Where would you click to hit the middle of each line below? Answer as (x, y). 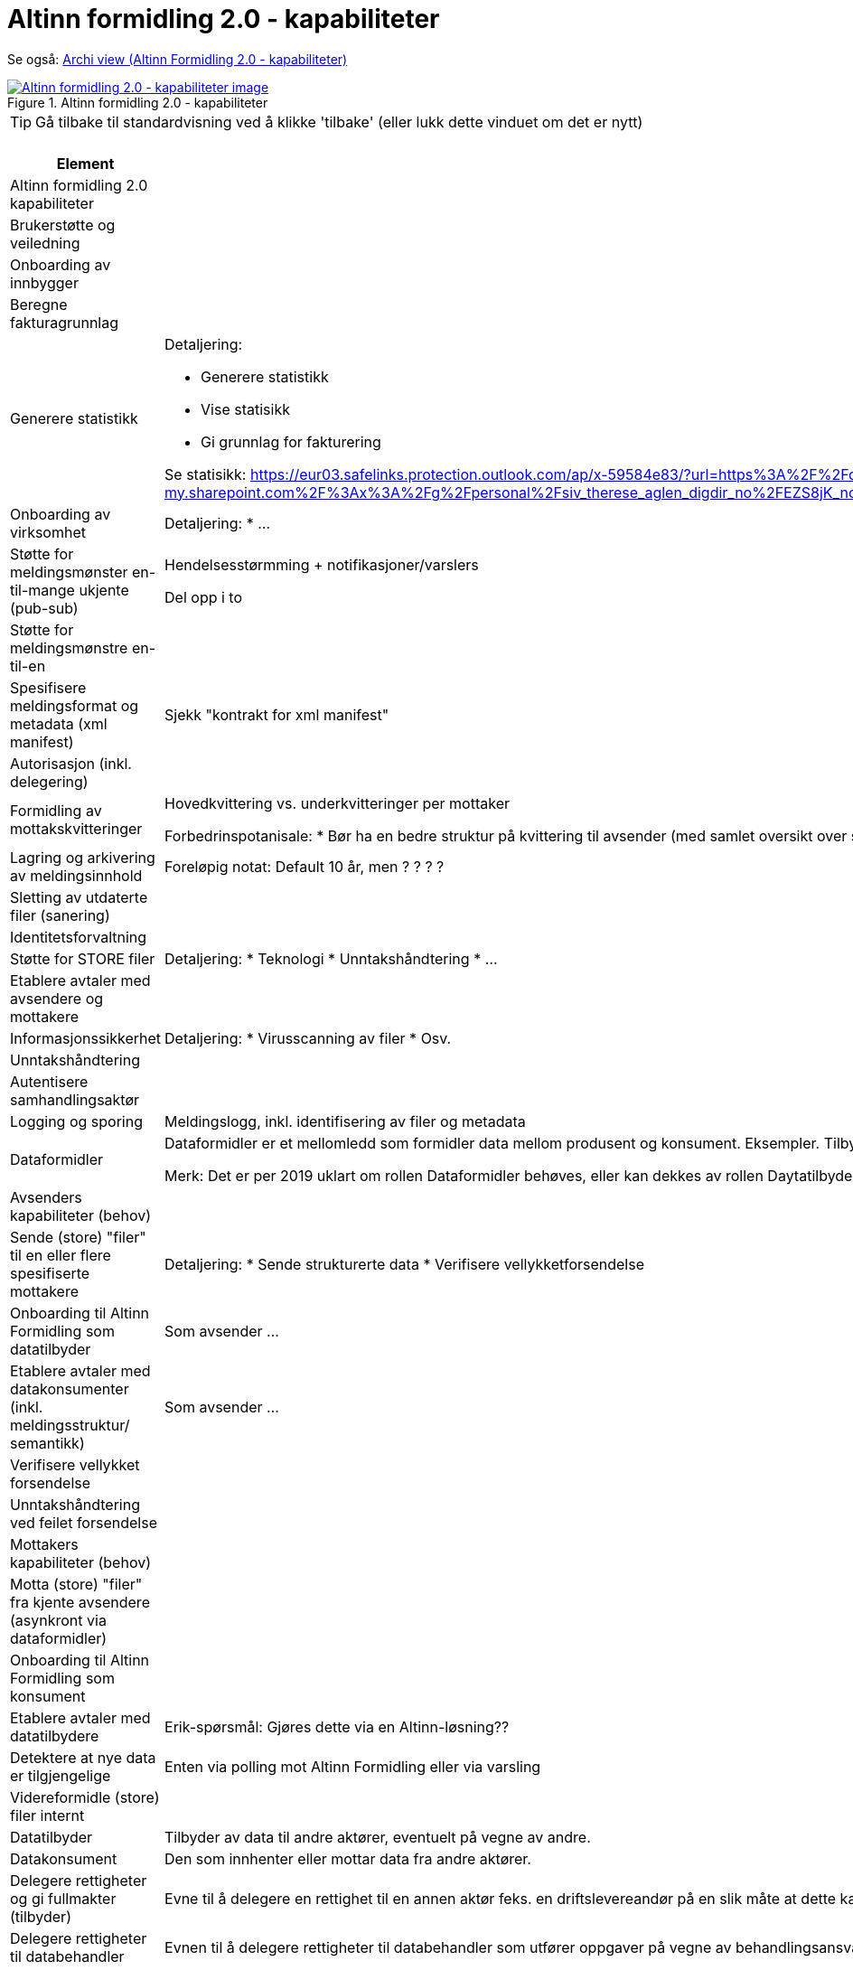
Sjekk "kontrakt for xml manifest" (277, 714)
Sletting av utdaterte (79, 897)
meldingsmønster (69, 572)
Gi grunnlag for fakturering (291, 441)
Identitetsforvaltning (79, 937)
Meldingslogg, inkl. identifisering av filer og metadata (345, 1121)
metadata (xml (59, 723)
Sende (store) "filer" (78, 1237)
